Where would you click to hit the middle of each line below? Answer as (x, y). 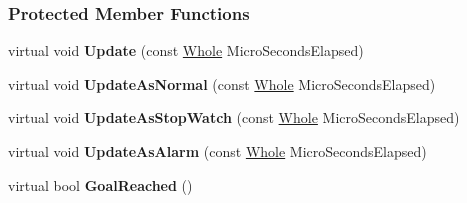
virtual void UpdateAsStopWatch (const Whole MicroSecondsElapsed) (234, 117)
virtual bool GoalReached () (100, 184)
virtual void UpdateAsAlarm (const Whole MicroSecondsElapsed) (217, 151)
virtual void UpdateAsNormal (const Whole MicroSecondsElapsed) (222, 83)
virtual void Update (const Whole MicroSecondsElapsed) (186, 50)
